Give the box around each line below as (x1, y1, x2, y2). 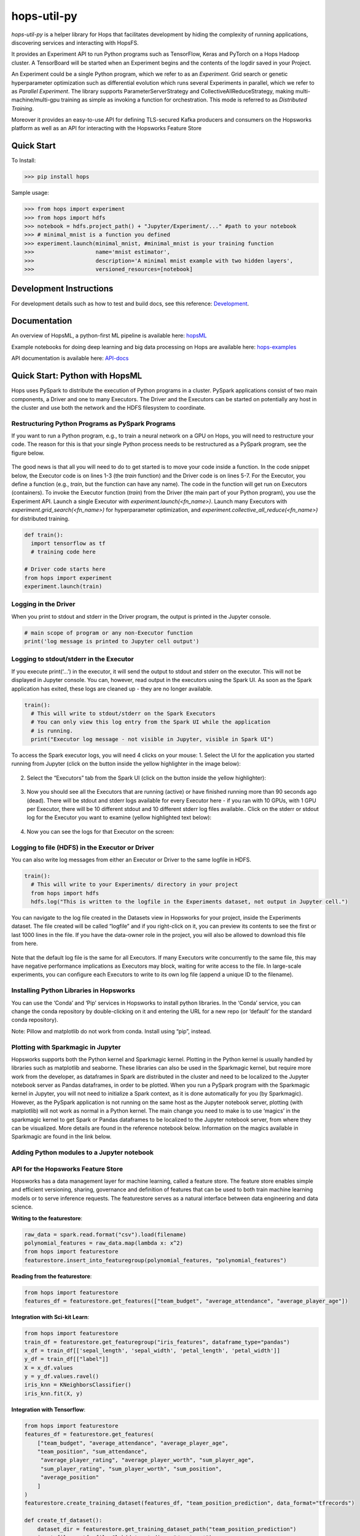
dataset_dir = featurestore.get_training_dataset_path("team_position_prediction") (37, 1526, 297, 1532)
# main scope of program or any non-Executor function (24, 629, 193, 636)
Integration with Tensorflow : (11, 1406, 86, 1413)
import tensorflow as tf (31, 539, 106, 547)
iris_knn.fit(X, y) (24, 1390, 83, 1397)
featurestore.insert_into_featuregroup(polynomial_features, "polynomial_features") (24, 1256, 287, 1264)
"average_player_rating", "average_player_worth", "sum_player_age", (40, 1457, 255, 1464)
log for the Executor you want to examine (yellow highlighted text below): (26, 814, 212, 821)
